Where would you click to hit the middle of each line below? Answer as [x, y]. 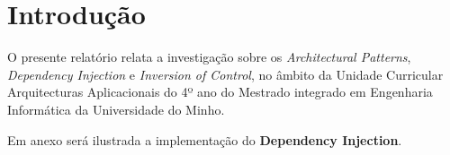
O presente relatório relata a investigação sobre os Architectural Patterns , [209, 57]
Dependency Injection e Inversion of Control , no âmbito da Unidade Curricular [225, 74]
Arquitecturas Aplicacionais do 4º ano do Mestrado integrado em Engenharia [220, 92]
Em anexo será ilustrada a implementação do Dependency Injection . [205, 139]
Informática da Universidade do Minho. [116, 109]
